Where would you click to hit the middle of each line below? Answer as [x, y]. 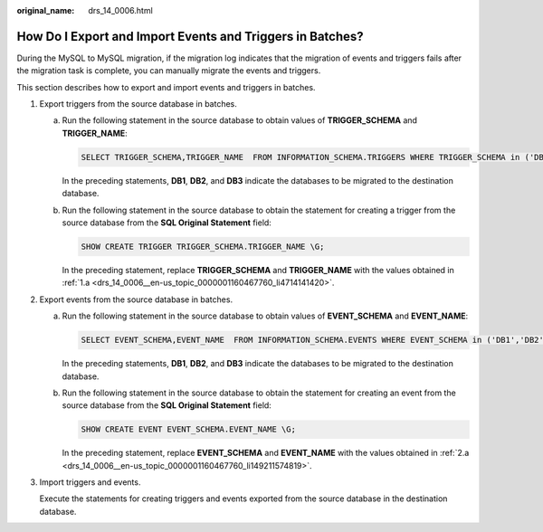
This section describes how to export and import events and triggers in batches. [166, 87]
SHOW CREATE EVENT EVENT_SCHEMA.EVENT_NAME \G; [188, 429]
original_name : [46, 10]
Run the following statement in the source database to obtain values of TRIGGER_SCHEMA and [240, 120]
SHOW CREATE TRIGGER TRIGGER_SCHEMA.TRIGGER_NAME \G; [203, 246]
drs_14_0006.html [120, 10]
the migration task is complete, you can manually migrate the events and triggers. [169, 71]
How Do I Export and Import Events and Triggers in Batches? [190, 36]
